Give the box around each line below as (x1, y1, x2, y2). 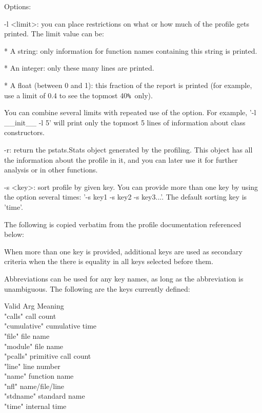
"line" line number (4, 360, 61, 371)
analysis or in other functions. (4, 164, 98, 175)
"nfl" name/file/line (4, 380, 65, 391)
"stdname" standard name (4, 390, 85, 401)
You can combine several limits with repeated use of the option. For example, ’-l (4, 107, 256, 118)
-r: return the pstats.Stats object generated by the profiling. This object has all (4, 144, 253, 155)
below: (4, 229, 24, 240)
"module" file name (4, 340, 64, 351)
